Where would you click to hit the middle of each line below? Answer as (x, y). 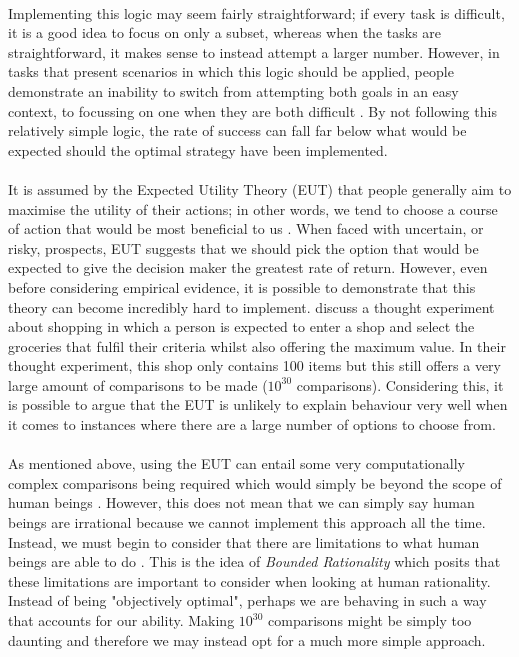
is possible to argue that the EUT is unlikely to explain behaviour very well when (258, 404)
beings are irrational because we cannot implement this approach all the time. (247, 522)
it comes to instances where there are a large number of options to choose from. (252, 424)
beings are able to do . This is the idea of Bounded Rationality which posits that (254, 561)
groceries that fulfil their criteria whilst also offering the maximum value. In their (257, 345)
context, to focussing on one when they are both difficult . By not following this (252, 110)
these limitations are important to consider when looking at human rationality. (249, 580)
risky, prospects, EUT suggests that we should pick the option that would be (243, 247)
